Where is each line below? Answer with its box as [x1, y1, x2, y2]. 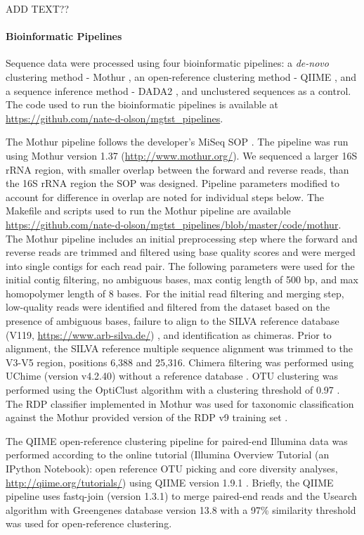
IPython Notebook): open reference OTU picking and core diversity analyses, [6, 461, 338, 476]
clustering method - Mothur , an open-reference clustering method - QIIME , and [6, 69, 357, 84]
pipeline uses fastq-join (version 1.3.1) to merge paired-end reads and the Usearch [6, 489, 357, 503]
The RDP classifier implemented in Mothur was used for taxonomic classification [6, 396, 354, 411]
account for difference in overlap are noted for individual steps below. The [6, 189, 325, 204]
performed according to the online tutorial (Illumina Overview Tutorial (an [6, 447, 330, 462]
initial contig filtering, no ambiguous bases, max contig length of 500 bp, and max [6, 272, 358, 287]
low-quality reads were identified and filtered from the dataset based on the [6, 299, 330, 314]
